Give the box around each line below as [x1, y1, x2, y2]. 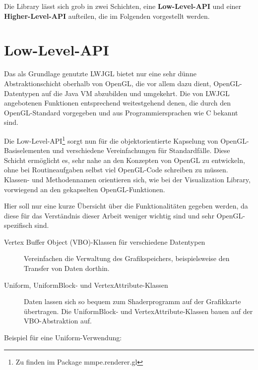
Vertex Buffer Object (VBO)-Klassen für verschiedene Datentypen [4, 236, 205, 247]
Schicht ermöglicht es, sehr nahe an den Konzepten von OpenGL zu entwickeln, [4, 155, 245, 165]
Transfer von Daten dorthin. [24, 263, 110, 273]
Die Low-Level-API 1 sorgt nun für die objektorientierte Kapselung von [4, 134, 218, 146]
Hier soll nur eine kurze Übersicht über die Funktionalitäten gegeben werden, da [4, 201, 248, 211]
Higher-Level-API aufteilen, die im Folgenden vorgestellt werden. [4, 10, 210, 21]
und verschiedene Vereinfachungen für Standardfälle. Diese [52, 145, 230, 156]
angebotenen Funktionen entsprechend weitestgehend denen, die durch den [4, 98, 231, 108]
